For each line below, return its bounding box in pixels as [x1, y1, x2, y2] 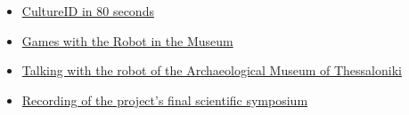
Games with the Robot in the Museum [21, 31, 233, 50]
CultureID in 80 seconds [21, 2, 154, 19]
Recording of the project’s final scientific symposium [21, 90, 308, 109]
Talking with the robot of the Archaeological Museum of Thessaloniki [21, 61, 402, 80]
